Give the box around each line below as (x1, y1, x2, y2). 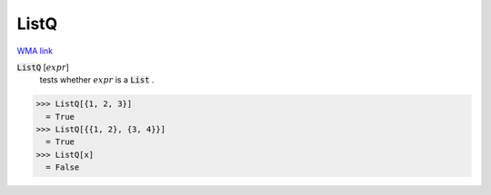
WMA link (16, 45, 54, 56)
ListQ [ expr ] (16, 62, 70, 73)
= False (45, 162, 80, 172)
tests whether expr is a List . (39, 74, 155, 85)
